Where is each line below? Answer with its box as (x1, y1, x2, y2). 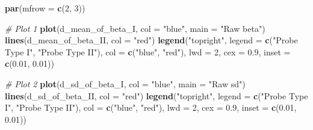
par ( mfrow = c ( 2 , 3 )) (5, 2, 85, 14)
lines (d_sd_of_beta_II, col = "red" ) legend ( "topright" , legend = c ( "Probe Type (5, 89, 308, 102)
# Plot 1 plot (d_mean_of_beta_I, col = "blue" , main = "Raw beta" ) (5, 22, 265, 34)
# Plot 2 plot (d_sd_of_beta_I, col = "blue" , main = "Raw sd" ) (5, 77, 246, 90)
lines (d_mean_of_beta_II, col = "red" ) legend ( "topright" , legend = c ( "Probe (5, 34, 298, 46)
